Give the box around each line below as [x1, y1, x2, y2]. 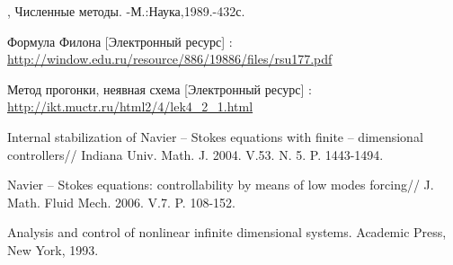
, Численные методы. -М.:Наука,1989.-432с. [7, 2, 245, 20]
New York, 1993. [7, 240, 99, 259]
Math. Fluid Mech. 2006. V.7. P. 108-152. [7, 192, 235, 211]
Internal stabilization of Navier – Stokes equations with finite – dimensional [7, 127, 423, 146]
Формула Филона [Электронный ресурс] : [7, 31, 233, 50]
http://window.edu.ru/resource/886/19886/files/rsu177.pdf [7, 49, 333, 68]
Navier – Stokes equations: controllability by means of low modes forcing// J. [7, 175, 434, 194]
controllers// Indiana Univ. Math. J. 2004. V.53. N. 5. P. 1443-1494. [7, 145, 384, 163]
